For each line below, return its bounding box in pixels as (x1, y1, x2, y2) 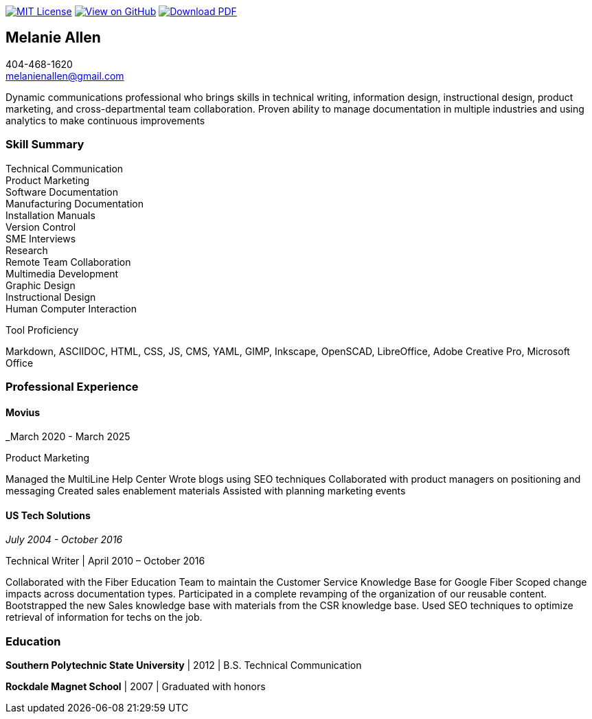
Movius (5, 406, 41, 418)
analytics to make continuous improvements (5, 114, 205, 126)
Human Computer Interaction (5, 302, 137, 315)
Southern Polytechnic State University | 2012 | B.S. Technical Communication (5, 659, 362, 672)
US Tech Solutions (5, 509, 91, 521)
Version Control (5, 220, 76, 233)
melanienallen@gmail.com (5, 69, 124, 82)
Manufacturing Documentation (5, 197, 144, 209)
